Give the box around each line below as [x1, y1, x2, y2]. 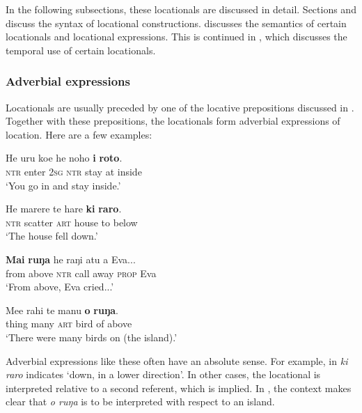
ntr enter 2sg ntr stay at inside [6, 164, 142, 178]
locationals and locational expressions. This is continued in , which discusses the [6, 29, 347, 44]
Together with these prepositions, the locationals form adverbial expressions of [6, 114, 340, 128]
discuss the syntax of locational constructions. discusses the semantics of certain [6, 15, 347, 30]
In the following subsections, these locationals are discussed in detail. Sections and [6, 2, 356, 16]
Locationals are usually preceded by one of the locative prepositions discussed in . [6, 100, 354, 114]
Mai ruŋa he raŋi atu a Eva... [6, 251, 136, 266]
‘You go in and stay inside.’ [6, 178, 121, 192]
